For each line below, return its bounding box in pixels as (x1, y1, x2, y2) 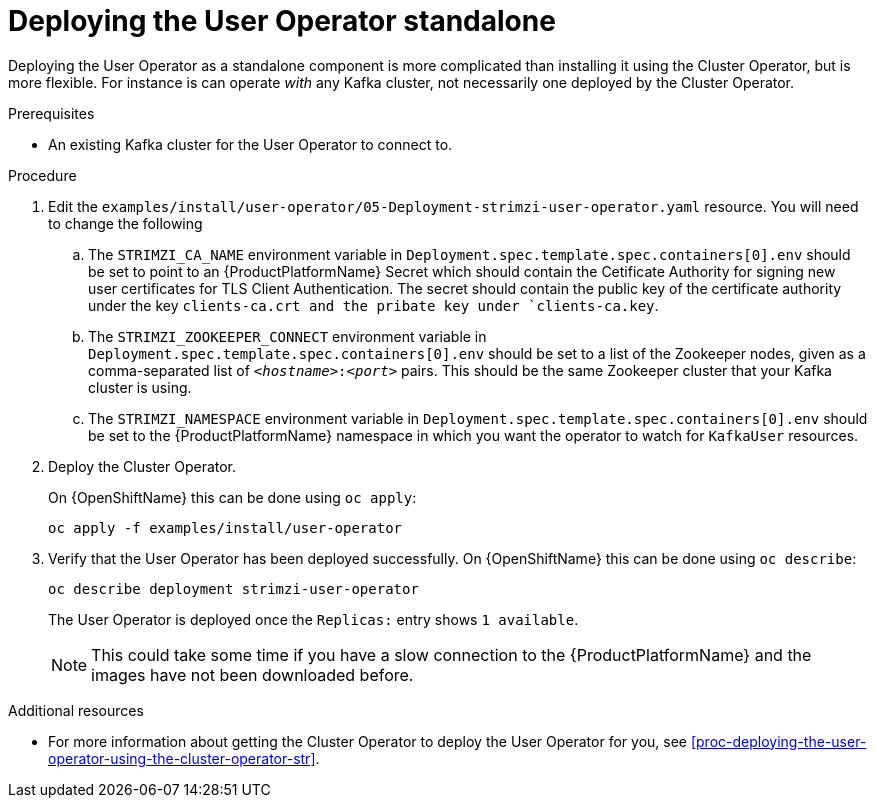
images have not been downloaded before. (91, 664, 414, 685)
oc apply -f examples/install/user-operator (48, 519, 403, 536)
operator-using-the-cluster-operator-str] (48, 749, 316, 767)
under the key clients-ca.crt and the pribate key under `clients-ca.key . (88, 296, 659, 314)
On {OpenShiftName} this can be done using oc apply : (48, 488, 417, 506)
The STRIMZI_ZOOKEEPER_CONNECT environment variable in (88, 327, 487, 345)
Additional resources (8, 701, 144, 719)
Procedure (8, 166, 77, 184)
